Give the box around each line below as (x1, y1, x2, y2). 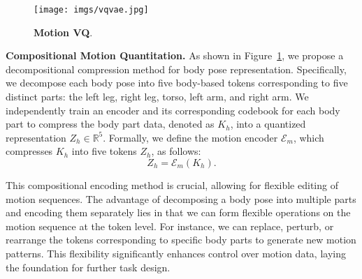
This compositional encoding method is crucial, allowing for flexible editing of (6, 178, 338, 192)
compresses (6, 144, 53, 158)
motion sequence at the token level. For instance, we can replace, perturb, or (6, 218, 334, 233)
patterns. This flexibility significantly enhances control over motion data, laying (6, 246, 346, 260)
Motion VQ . (34, 24, 93, 39)
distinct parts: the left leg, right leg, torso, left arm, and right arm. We (6, 89, 309, 104)
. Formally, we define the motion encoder (103, 130, 278, 144)
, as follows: (151, 144, 201, 158)
